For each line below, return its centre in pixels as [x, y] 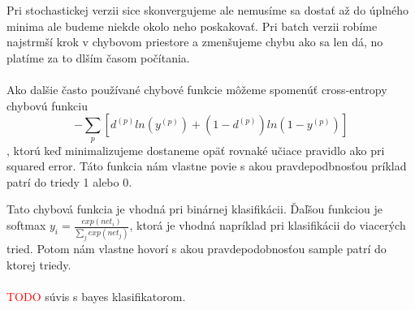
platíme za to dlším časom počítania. [98, 57]
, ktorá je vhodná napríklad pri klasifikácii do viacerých [268, 225]
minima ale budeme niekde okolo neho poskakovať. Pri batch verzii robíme [192, 26]
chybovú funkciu [47, 105]
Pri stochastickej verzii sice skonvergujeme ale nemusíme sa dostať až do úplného [208, 10]
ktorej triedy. [39, 265]
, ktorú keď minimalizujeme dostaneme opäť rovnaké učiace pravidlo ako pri [196, 150]
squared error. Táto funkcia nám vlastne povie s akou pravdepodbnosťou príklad [207, 166]
